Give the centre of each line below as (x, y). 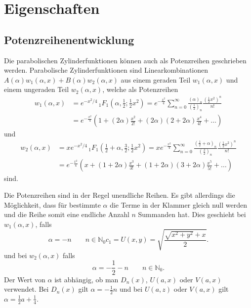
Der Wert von (25, 279)
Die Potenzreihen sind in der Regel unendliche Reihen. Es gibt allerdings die (120, 195)
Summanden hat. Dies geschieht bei (192, 214)
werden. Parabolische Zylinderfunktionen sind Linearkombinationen (106, 70)
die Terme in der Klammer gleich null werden (178, 204)
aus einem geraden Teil (156, 79)
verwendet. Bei (26, 289)
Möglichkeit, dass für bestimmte (52, 204)
